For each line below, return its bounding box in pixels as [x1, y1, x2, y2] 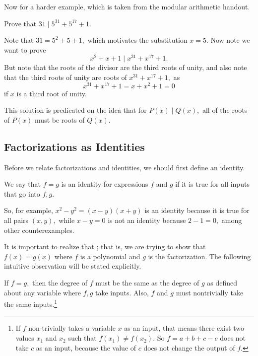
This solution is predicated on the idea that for [4, 105, 147, 115]
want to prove [4, 44, 46, 55]
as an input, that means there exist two [124, 323, 244, 333]
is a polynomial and [80, 251, 140, 261]
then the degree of [32, 278, 87, 288]
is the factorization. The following [148, 251, 251, 261]
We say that [4, 179, 41, 189]
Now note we [210, 35, 250, 45]
